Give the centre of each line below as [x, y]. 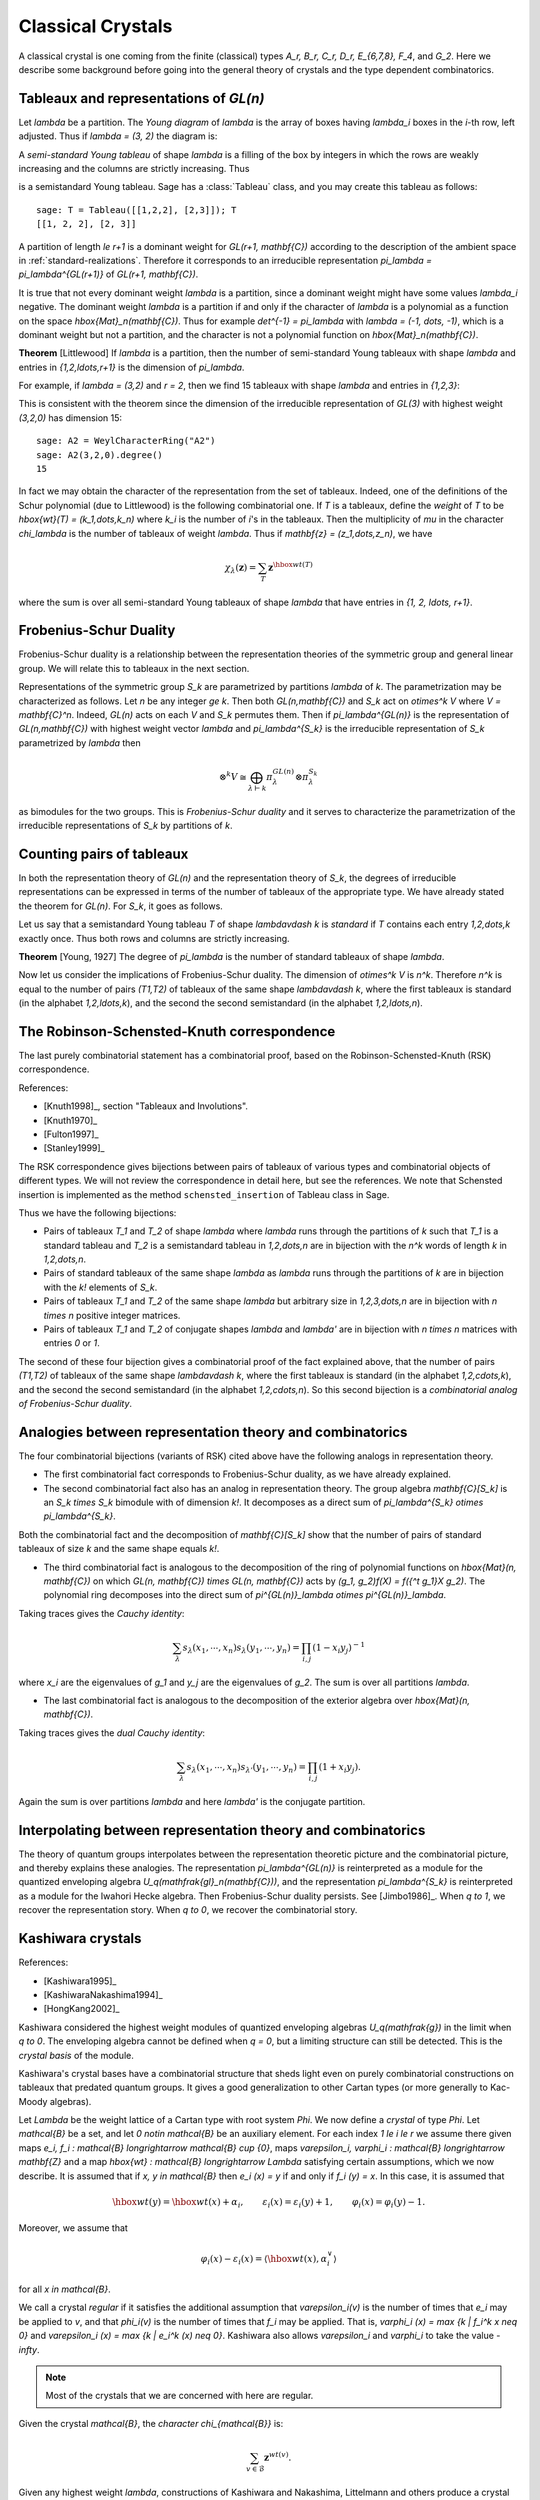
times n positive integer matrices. [112, 1315]
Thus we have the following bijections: [97, 1212]
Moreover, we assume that [73, 2228]
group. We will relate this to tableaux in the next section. [134, 668]
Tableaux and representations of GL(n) [141, 98]
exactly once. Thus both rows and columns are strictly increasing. [154, 938]
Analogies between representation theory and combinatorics [213, 1431]
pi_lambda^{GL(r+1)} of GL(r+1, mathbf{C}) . [108, 274]
